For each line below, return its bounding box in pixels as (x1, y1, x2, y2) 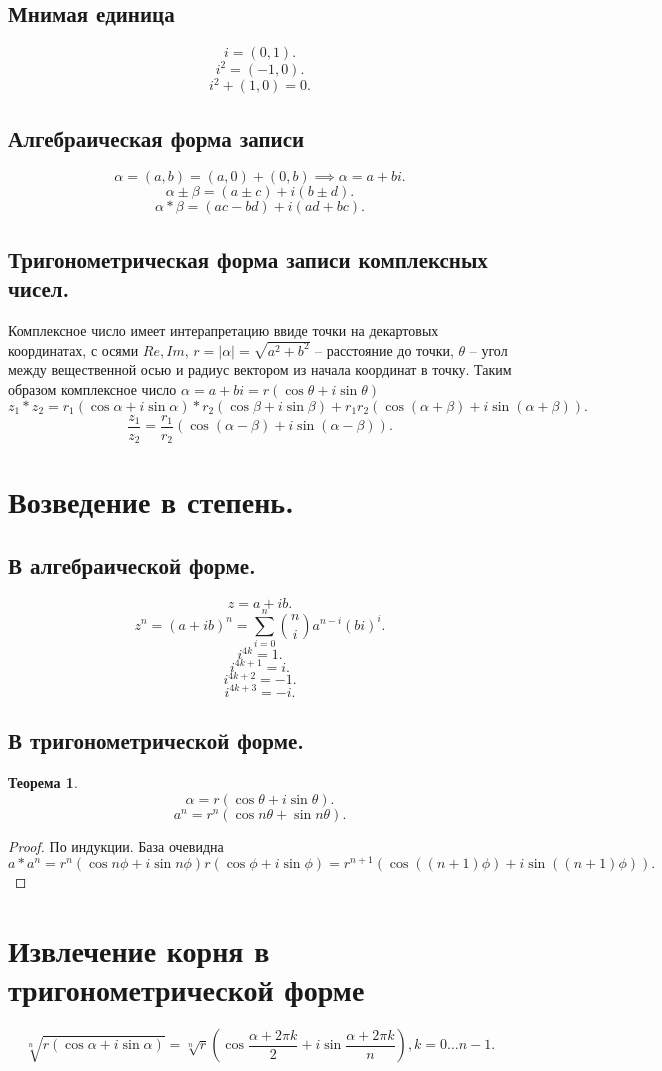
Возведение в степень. (8, 481, 295, 522)
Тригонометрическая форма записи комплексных (8, 243, 488, 274)
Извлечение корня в (8, 930, 270, 971)
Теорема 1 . (8, 772, 78, 793)
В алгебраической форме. (8, 549, 256, 580)
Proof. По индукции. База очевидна (8, 835, 224, 856)
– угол (469, 339, 508, 360)
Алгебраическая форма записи (8, 122, 305, 153)
